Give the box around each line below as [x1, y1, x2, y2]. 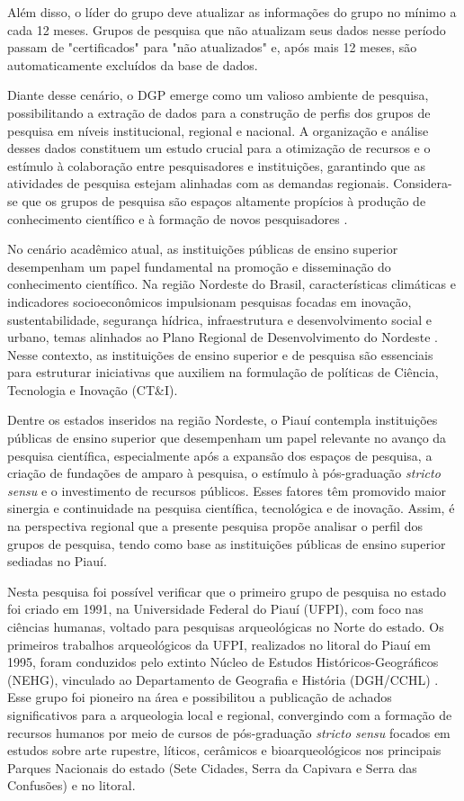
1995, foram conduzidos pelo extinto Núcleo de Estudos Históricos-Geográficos [7, 652, 439, 671]
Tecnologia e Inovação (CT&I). [7, 380, 178, 399]
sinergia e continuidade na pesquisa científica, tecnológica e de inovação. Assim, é [7, 499, 455, 517]
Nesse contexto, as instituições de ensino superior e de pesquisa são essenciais [7, 345, 433, 364]
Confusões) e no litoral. [7, 776, 136, 795]
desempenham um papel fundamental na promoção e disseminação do [7, 256, 391, 275]
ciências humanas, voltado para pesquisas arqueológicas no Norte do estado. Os [7, 617, 444, 635]
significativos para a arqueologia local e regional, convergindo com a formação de [7, 705, 452, 724]
